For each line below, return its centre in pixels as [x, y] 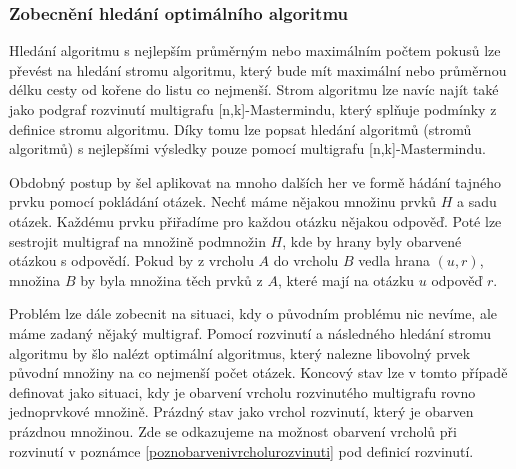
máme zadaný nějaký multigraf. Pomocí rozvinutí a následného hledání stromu [250, 332]
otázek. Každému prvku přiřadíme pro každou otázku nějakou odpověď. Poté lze [255, 220]
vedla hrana [394, 260]
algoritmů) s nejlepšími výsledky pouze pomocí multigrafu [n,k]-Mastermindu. [247, 148]
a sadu [477, 201]
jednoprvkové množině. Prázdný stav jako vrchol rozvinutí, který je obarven [241, 411]
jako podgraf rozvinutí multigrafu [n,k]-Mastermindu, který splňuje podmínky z [253, 109]
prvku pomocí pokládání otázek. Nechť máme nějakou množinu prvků [223, 201]
